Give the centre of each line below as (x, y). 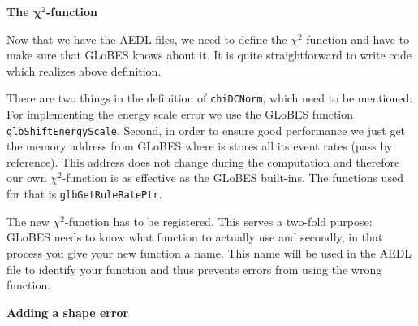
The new (28, 221)
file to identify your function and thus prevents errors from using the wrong (194, 269)
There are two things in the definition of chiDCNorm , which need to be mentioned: (210, 98)
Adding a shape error (68, 312)
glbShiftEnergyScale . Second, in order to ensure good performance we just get (206, 130)
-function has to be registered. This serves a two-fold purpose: (219, 221)
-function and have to (356, 39)
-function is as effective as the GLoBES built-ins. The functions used (233, 178)
